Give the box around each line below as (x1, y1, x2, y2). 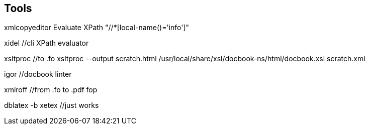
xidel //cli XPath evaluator (4, 39, 89, 48)
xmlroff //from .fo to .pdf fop (4, 85, 98, 94)
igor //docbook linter (4, 70, 72, 79)
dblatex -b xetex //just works (4, 101, 99, 110)
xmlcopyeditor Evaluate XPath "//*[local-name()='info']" (4, 23, 190, 32)
